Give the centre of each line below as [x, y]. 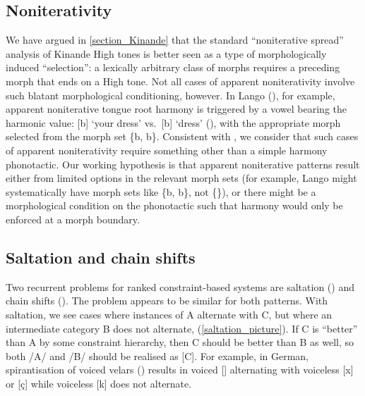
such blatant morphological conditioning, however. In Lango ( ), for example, [170, 95]
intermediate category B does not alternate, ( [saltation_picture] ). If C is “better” [182, 328]
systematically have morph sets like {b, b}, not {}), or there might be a [161, 191]
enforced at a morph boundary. [73, 219]
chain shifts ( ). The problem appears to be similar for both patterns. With [167, 301]
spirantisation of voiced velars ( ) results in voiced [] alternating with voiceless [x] [180, 370]
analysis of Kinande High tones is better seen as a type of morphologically [166, 53]
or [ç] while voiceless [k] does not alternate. [99, 383]
